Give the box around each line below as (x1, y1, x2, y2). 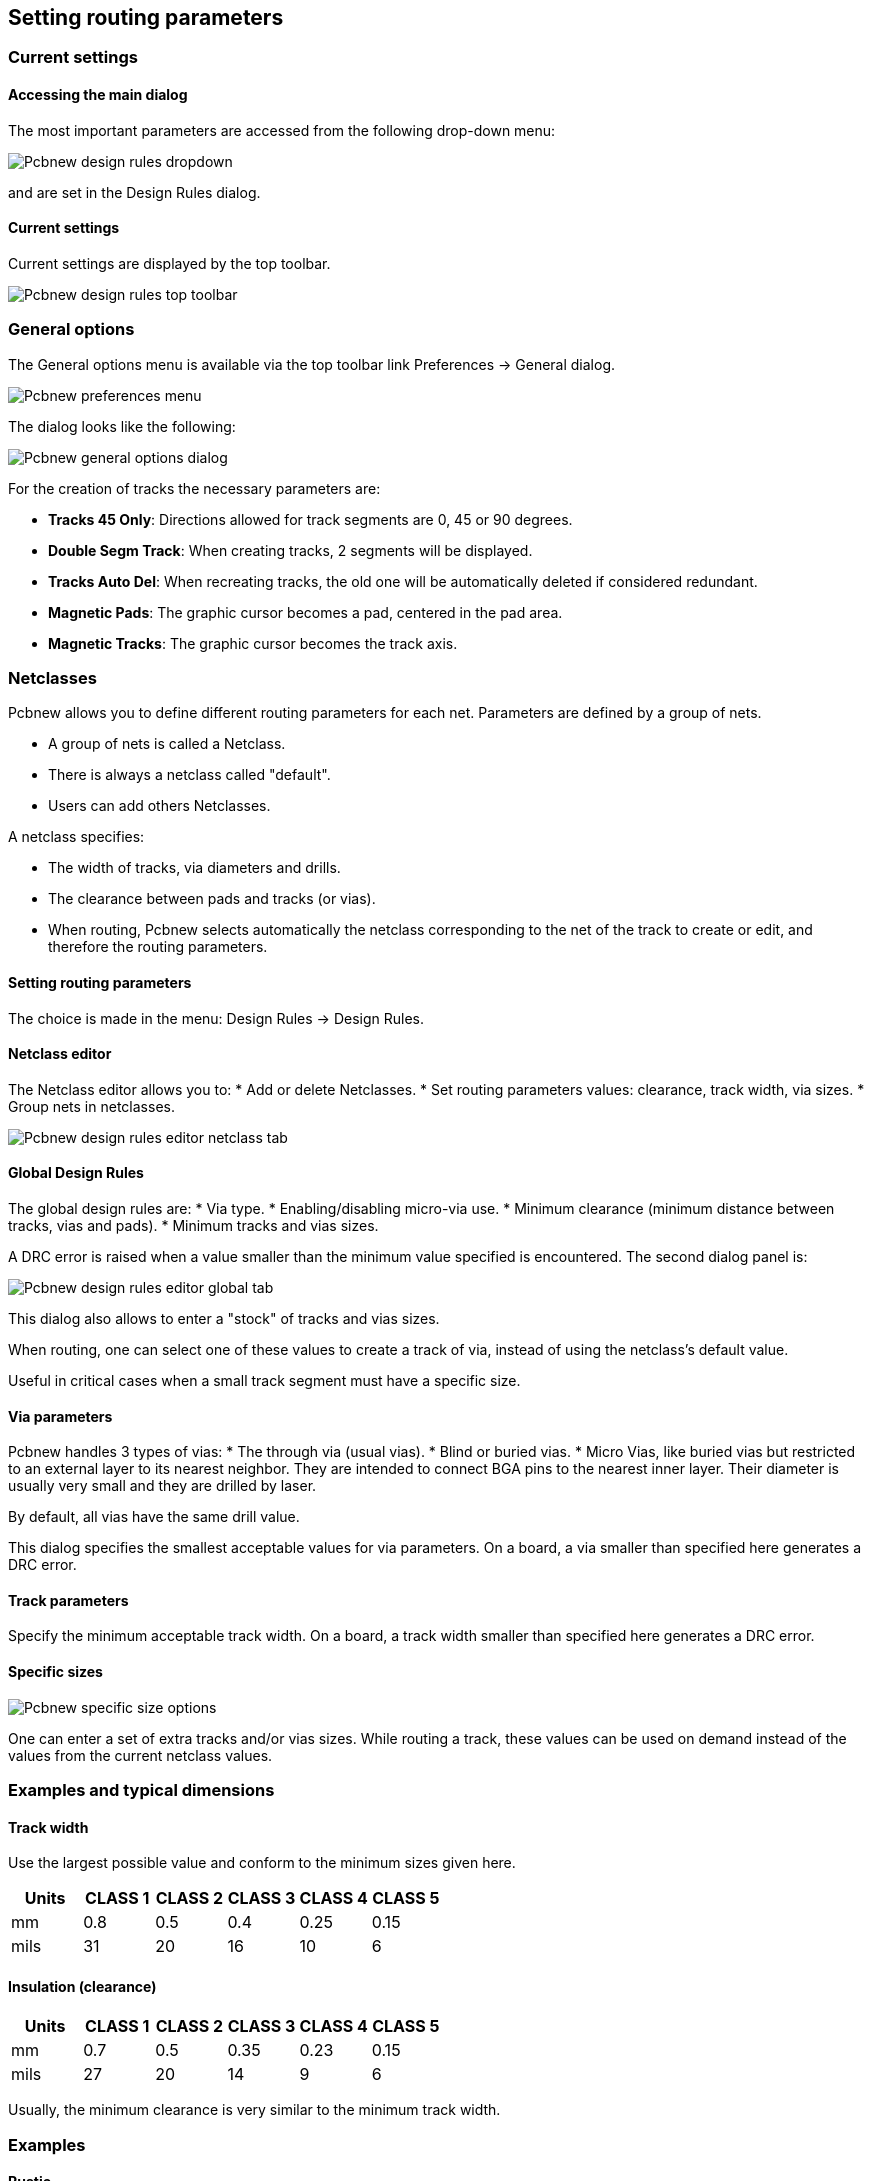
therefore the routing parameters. (48, 938, 268, 956)
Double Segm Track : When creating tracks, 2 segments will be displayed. (48, 541, 533, 559)
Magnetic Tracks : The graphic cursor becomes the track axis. (48, 634, 458, 652)
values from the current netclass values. (8, 1746, 273, 1764)
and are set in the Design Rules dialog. (8, 183, 261, 201)
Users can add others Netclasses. (48, 797, 271, 815)
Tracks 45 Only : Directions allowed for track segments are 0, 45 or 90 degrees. (48, 510, 573, 528)
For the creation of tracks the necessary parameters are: (8, 479, 381, 497)
